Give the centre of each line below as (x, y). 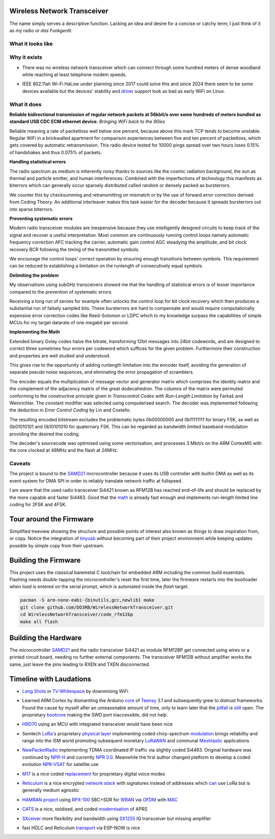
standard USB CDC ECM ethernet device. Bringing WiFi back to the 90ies (87, 122)
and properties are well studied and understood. (60, 355)
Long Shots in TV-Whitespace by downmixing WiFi (75, 691)
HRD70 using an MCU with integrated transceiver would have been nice (98, 724)
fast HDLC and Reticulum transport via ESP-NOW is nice (81, 828)
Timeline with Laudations (50, 679)
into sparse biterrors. (31, 209)
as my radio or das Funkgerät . (41, 30)
